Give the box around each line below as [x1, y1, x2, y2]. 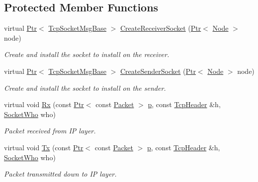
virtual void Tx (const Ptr [4, 142, 84, 152]
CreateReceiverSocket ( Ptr [120, 23, 201, 33]
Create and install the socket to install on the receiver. [4, 49, 170, 60]
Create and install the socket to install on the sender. [4, 82, 166, 93]
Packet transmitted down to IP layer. [4, 169, 117, 179]
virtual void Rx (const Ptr [4, 99, 84, 110]
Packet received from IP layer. [4, 125, 96, 136]
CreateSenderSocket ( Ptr [120, 65, 196, 76]
